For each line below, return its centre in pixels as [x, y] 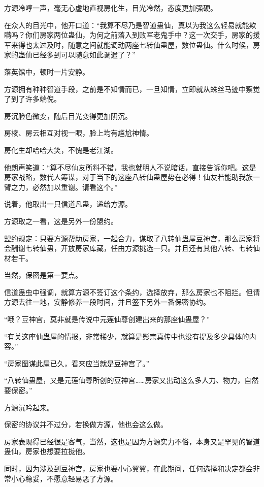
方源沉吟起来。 [29, 407]
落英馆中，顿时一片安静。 [47, 71]
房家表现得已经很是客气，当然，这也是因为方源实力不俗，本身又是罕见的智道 [132, 441]
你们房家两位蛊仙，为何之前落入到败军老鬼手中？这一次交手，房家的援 [142, 35]
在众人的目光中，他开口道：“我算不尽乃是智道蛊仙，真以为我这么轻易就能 [127, 25]
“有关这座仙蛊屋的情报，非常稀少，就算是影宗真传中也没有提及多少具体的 [127, 336]
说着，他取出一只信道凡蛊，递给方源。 [68, 204]
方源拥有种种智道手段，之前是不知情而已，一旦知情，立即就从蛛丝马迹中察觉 [132, 89]
